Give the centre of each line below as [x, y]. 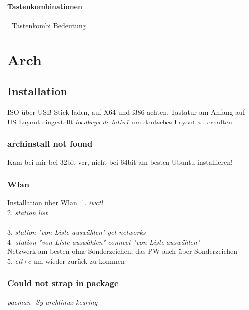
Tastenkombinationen [45, 6]
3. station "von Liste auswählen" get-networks [77, 231]
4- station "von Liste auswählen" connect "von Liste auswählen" [104, 241]
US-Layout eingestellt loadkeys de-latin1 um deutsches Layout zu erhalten [120, 121]
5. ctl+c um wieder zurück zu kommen [66, 261]
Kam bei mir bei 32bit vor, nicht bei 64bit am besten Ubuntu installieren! [120, 162]
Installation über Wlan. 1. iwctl [55, 203]
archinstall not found [50, 144]
